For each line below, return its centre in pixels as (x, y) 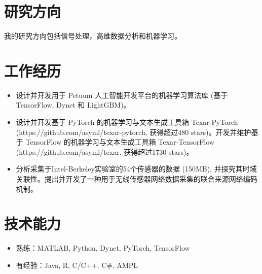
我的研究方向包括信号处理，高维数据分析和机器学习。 (93, 36)
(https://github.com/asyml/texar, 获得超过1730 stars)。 (105, 151)
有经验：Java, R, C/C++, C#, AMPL (77, 265)
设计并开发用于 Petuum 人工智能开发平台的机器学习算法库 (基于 (122, 95)
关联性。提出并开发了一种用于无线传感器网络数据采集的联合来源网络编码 (137, 179)
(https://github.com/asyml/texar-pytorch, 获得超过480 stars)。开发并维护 (134, 132)
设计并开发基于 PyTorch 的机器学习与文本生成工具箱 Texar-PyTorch (127, 122)
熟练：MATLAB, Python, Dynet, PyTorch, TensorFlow (103, 248)
